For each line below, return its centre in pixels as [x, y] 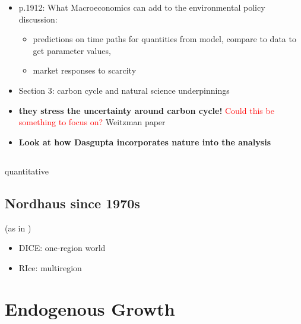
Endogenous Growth [90, 308]
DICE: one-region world [62, 248]
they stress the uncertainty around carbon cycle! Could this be [146, 110]
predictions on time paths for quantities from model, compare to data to [164, 39]
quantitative [27, 171]
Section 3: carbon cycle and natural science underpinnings [124, 90]
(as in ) [18, 228]
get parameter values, [72, 50]
